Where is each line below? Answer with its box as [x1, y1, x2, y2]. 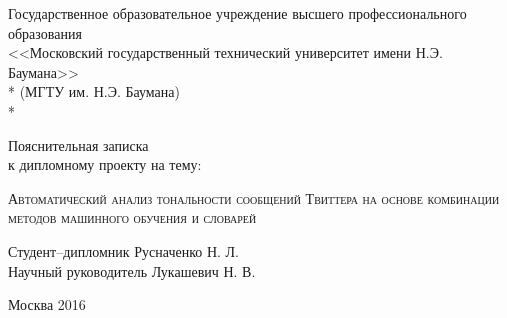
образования [8, 22, 82, 43]
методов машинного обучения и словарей [8, 207, 257, 228]
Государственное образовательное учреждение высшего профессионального [8, 3, 467, 23]
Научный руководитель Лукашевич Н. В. [8, 260, 256, 281]
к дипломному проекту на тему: [8, 154, 202, 175]
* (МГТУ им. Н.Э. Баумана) [8, 81, 180, 102]
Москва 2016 [8, 294, 86, 315]
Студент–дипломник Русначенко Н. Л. [8, 240, 239, 261]
